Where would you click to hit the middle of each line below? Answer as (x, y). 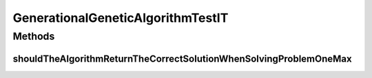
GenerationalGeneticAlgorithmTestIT (121, 18)
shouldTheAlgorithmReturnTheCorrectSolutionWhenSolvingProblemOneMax (182, 58)
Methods (34, 36)
